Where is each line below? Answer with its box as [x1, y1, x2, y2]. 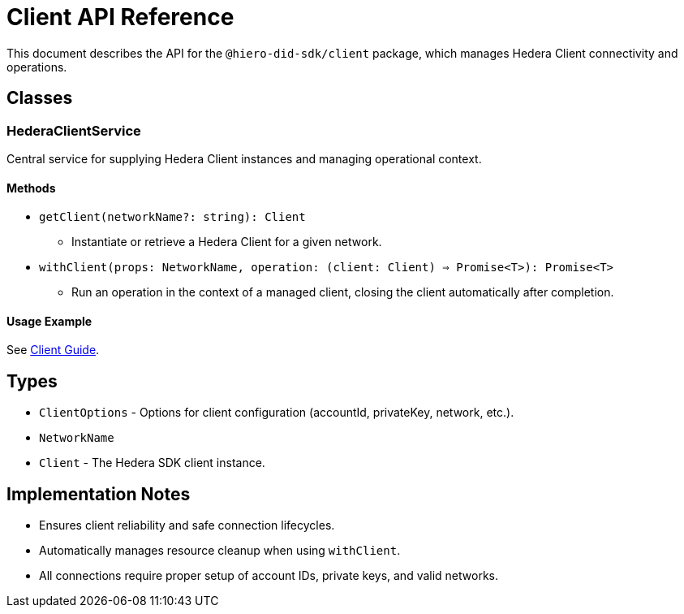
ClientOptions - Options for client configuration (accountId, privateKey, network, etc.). [39, 405, 514, 420]
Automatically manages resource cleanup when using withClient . [39, 543, 401, 558]
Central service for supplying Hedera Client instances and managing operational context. [6, 151, 482, 166]
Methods [6, 180, 56, 195]
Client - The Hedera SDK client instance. [39, 456, 265, 470]
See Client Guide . [6, 343, 100, 357]
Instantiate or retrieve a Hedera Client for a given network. [71, 235, 382, 249]
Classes [6, 88, 73, 109]
